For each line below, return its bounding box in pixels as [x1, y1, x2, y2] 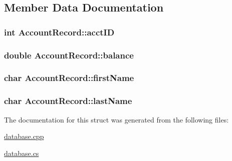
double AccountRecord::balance [4, 48, 134, 61]
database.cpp [4, 131, 44, 141]
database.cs [4, 147, 39, 158]
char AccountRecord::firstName [4, 71, 134, 84]
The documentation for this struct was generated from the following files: [4, 114, 229, 124]
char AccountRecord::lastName [4, 94, 132, 107]
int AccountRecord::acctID [4, 25, 115, 38]
